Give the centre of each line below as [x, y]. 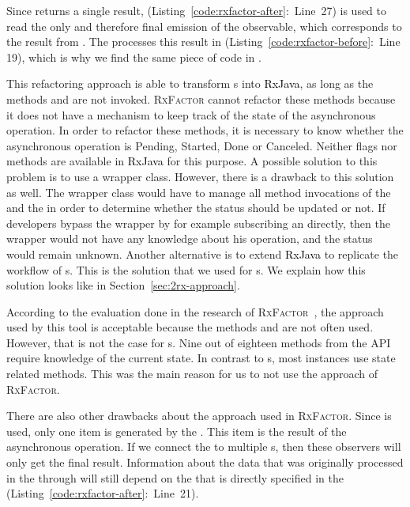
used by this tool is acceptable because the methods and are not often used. [190, 327]
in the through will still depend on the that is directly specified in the [175, 477]
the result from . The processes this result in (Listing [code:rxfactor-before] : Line [203, 42]
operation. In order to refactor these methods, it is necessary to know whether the [205, 130]
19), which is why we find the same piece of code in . [134, 57]
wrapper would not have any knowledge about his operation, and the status [190, 238]
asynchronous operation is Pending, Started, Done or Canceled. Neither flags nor [202, 145]
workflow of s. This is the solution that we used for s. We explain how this [186, 269]
